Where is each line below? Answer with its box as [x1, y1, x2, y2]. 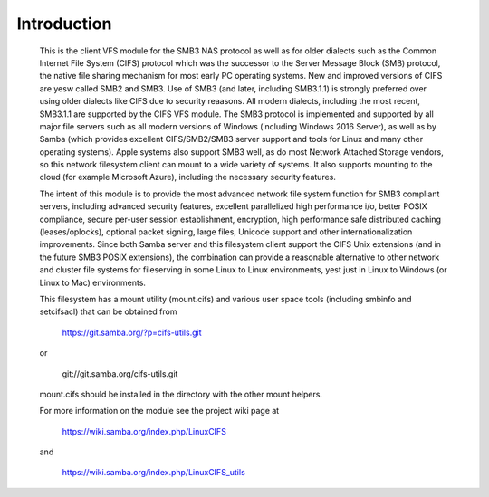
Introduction [16, 14, 112, 33]
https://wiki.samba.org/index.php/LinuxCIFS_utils [62, 467, 246, 478]
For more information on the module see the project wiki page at [39, 406, 280, 416]
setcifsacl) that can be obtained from [39, 306, 177, 317]
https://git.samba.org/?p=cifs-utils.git [62, 327, 202, 338]
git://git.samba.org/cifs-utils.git [62, 368, 178, 379]
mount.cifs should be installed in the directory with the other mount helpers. [39, 388, 323, 399]
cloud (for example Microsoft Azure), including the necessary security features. [39, 172, 337, 183]
